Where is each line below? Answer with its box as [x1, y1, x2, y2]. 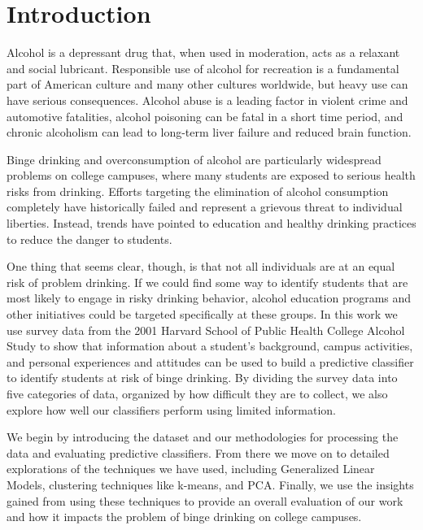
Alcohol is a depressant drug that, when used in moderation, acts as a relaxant [7, 44, 400, 61]
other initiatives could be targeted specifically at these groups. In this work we [7, 306, 398, 323]
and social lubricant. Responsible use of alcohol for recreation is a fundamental [7, 59, 399, 76]
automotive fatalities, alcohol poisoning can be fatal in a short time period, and [7, 107, 403, 124]
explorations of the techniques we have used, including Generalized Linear [7, 460, 375, 477]
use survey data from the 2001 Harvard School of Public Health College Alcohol [7, 321, 405, 338]
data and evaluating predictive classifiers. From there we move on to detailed [7, 444, 390, 461]
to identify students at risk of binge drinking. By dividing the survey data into [7, 369, 398, 386]
